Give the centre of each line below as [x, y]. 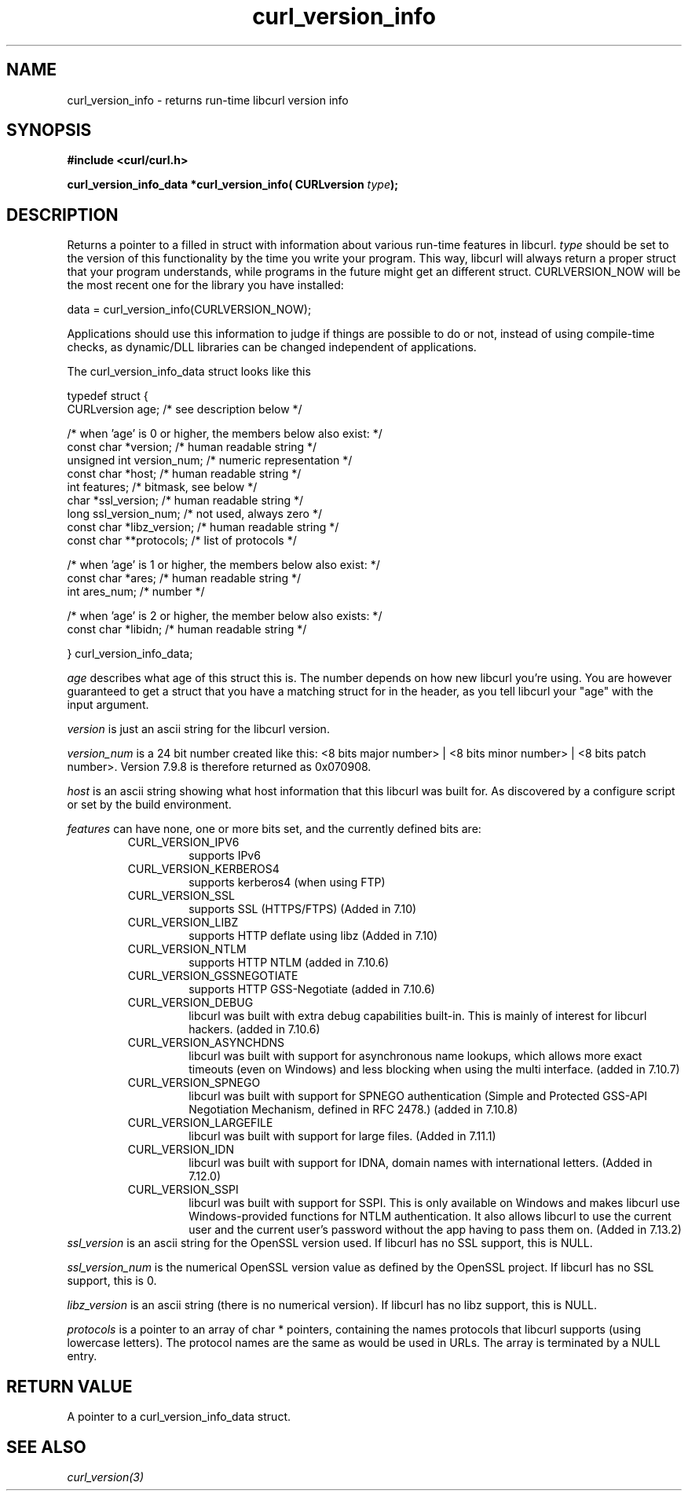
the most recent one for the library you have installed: [205, 285]
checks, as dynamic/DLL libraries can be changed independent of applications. [272, 347]
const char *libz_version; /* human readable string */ [203, 527]
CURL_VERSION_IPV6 [183, 842]
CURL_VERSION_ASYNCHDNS [206, 1043]
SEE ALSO [46, 1447]
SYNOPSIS [49, 130]
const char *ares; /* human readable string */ [184, 578]
